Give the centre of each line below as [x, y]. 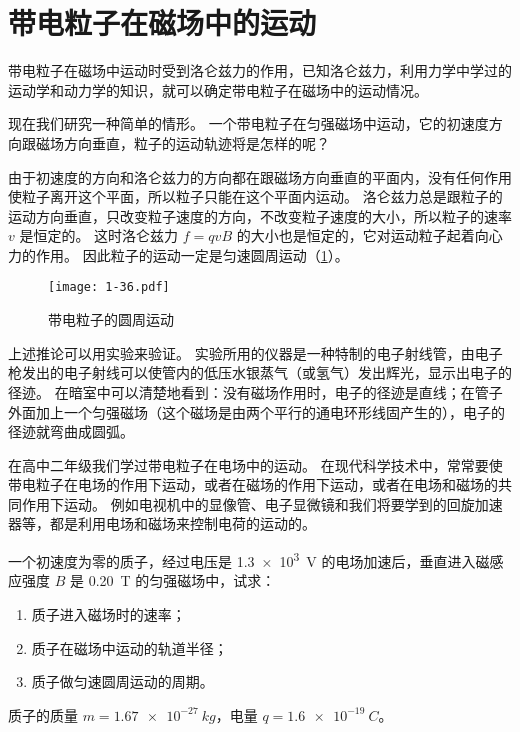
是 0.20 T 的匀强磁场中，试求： [172, 580]
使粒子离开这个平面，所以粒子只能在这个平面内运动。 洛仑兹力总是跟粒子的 [255, 196]
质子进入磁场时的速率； [108, 613]
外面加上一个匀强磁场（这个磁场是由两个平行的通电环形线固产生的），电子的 [256, 411]
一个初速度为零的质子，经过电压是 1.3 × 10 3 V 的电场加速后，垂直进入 [242, 559]
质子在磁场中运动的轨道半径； [129, 647]
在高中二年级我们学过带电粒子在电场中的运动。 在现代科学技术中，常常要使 [255, 464]
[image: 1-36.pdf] [109, 287]
